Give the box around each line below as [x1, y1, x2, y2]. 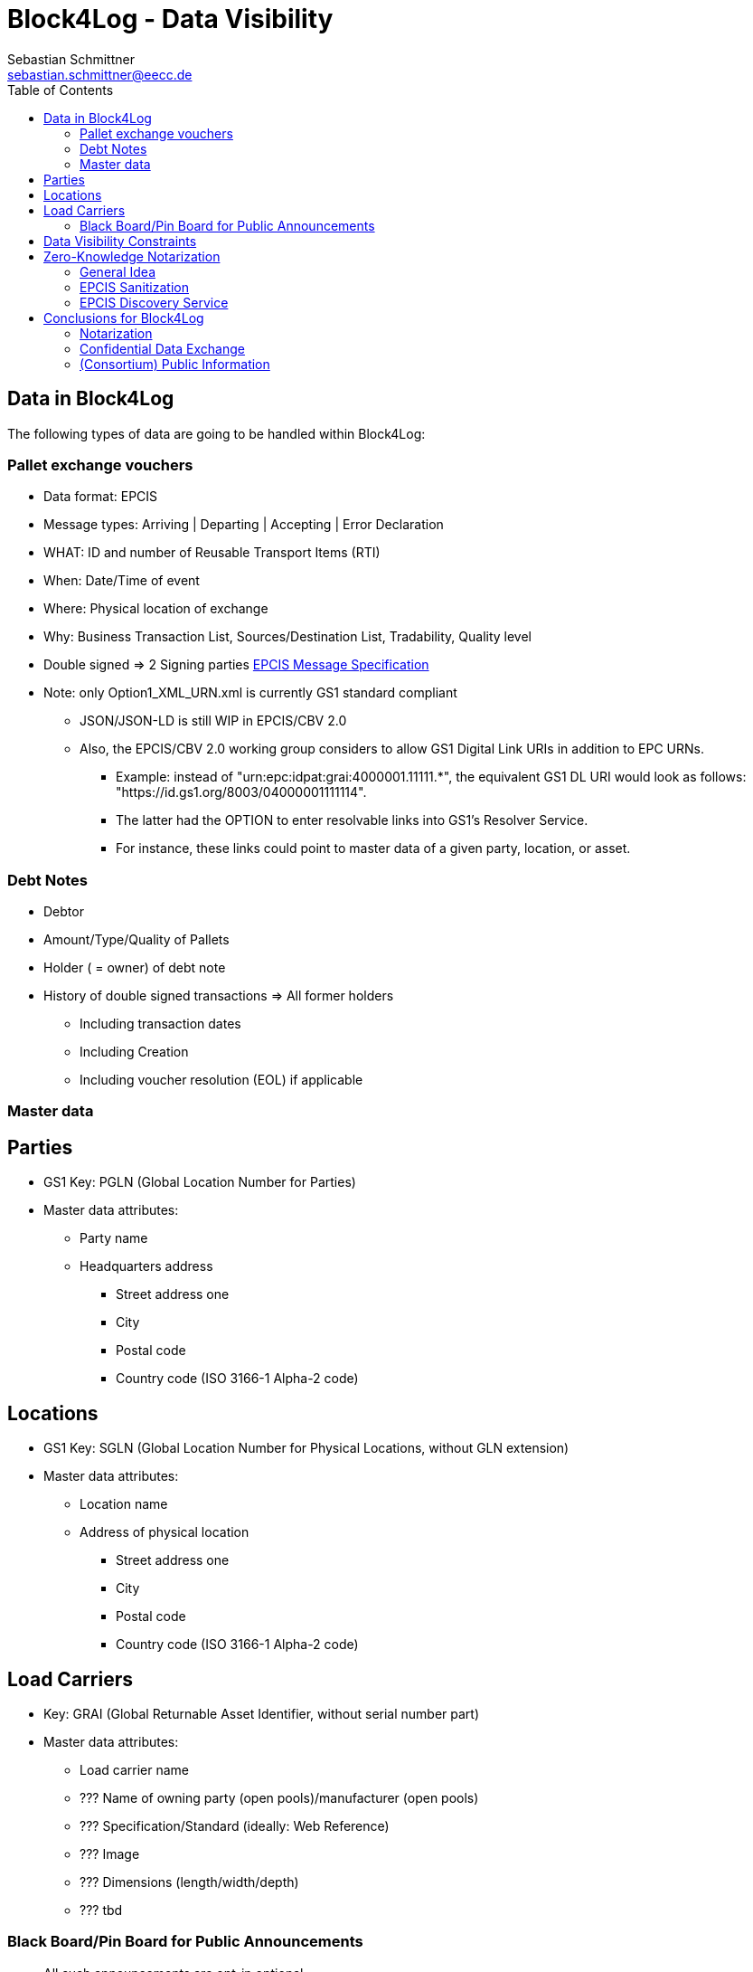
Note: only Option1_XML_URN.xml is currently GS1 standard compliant [43, 685, 457, 701]
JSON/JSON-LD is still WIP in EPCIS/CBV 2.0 [80, 713, 347, 729]
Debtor [43, 904, 84, 920]
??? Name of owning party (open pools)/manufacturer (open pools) [80, 1790, 479, 1806]
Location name [80, 1496, 168, 1512]
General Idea [80, 263, 155, 280]
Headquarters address [80, 1258, 213, 1275]
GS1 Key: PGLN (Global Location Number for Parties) [43, 1174, 356, 1190]
